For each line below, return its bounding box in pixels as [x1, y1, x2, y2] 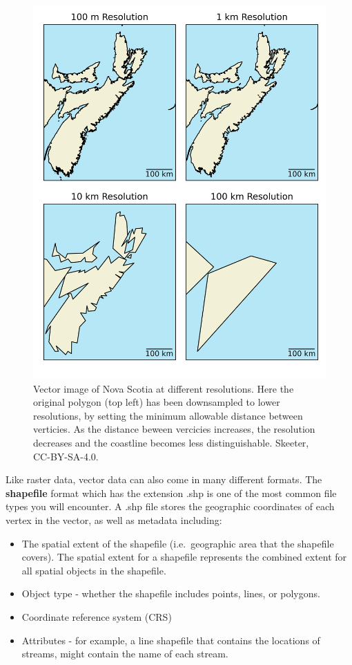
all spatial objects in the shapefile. [21, 563, 166, 577]
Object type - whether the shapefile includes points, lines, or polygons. [21, 586, 320, 601]
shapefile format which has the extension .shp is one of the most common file [6, 485, 337, 500]
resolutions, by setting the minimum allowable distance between [33, 408, 303, 422]
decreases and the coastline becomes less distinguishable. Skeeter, [33, 435, 309, 449]
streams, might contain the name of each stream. [21, 646, 228, 661]
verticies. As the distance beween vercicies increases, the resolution [33, 422, 315, 436]
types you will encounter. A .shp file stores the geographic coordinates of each [6, 499, 335, 514]
